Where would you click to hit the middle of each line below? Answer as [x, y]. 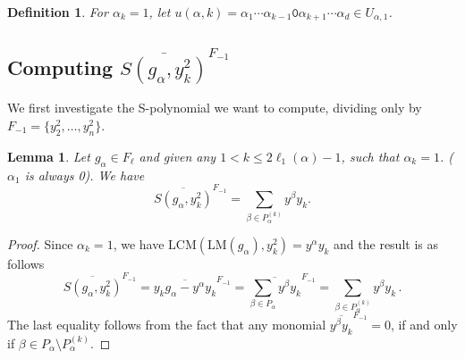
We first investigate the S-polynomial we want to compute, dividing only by [215, 108]
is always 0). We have [85, 175]
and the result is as [386, 243]
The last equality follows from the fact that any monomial [167, 324]
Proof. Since [40, 243]
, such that [370, 156]
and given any [178, 156]
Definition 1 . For [58, 12]
